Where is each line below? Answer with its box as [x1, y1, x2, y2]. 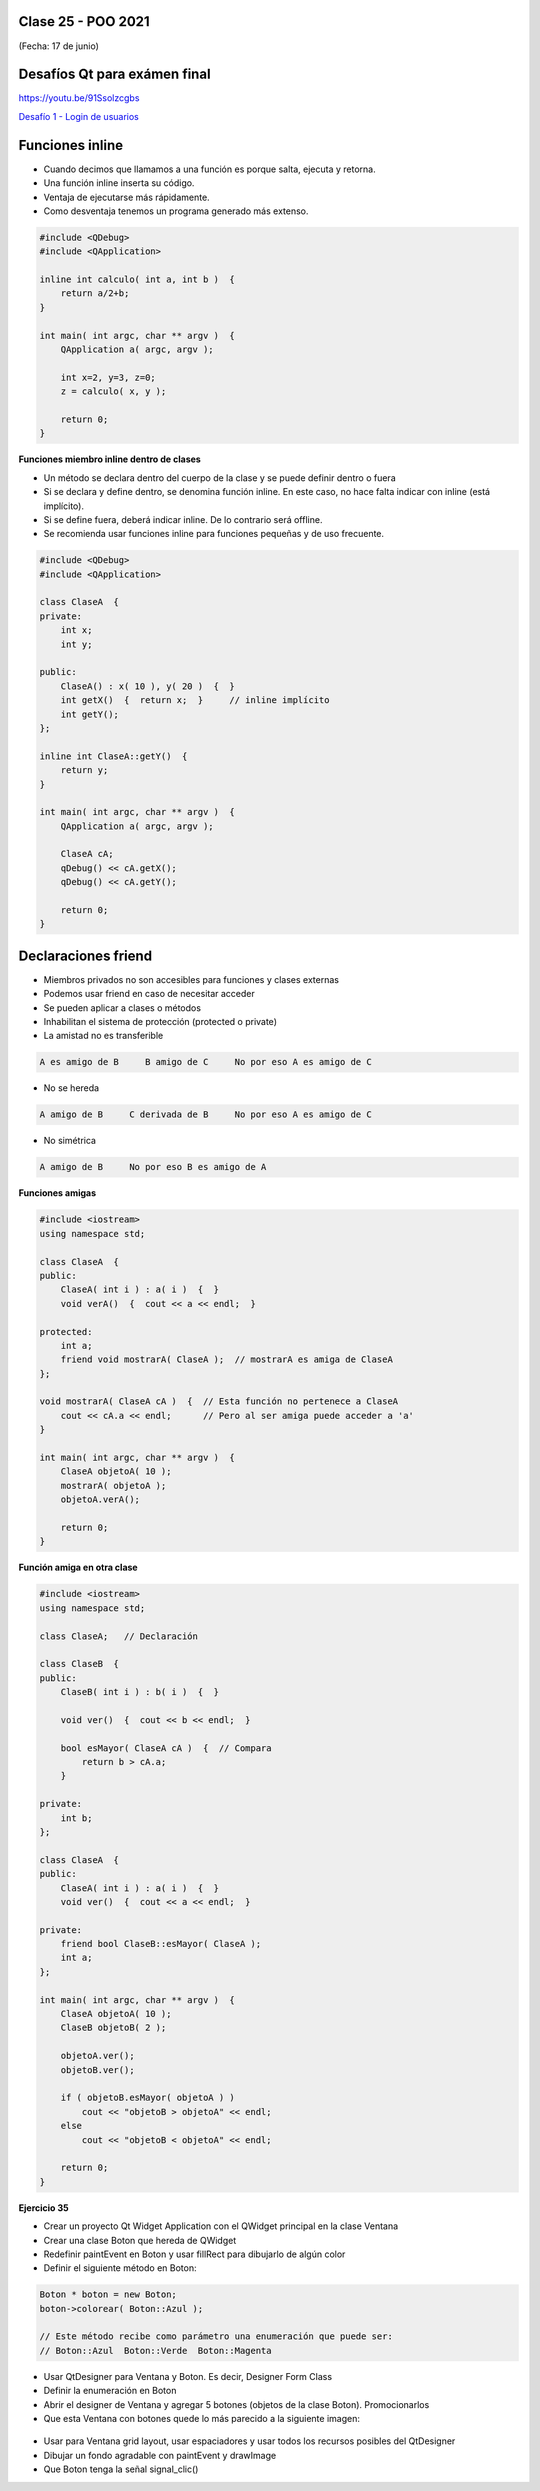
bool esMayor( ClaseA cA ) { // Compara [60, 1742, 272, 1754]
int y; [60, 638, 93, 650]
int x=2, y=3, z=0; [60, 371, 157, 383]
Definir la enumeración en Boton [43, 2385, 177, 2397]
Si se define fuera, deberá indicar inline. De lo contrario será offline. [43, 513, 323, 525]
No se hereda [43, 1082, 100, 1094]
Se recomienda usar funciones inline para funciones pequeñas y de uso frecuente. [43, 528, 385, 540]
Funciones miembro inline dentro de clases [18, 453, 202, 465]
